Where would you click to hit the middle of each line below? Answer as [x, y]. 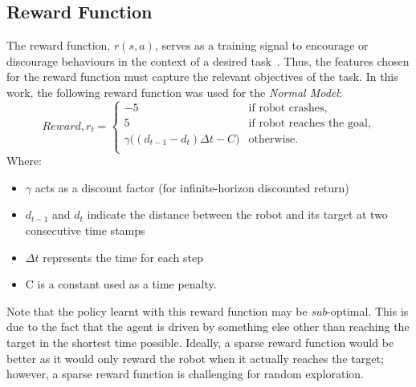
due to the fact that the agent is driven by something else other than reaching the [208, 327]
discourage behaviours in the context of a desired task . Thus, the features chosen [208, 60]
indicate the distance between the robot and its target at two [237, 214]
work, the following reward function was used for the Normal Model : [174, 92]
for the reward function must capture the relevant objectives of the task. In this [202, 77]
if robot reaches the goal [308, 123]
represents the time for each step [123, 257]
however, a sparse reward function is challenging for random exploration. [186, 374]
